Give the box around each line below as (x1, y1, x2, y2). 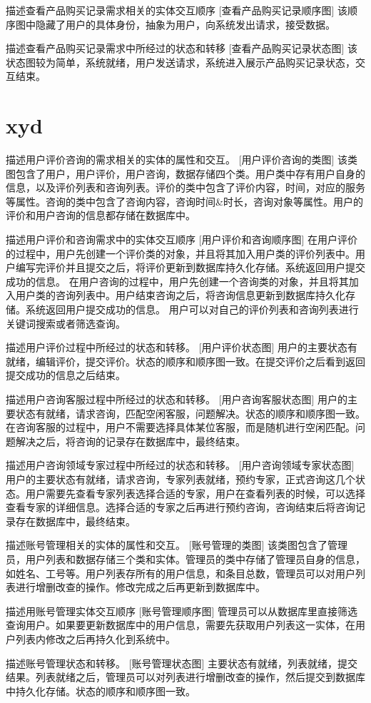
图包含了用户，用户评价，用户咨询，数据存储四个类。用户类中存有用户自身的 (6, 166, 365, 181)
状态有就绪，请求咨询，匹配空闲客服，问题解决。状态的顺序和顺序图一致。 (15, 405, 365, 420)
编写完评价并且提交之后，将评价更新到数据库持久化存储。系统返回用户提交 (15, 260, 365, 275)
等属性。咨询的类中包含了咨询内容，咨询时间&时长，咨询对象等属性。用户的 (6, 193, 363, 208)
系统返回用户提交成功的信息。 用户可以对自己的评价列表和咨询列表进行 (25, 302, 359, 317)
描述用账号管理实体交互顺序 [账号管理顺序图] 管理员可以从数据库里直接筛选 (6, 603, 358, 618)
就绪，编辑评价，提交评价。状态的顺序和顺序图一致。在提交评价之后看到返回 (6, 353, 365, 368)
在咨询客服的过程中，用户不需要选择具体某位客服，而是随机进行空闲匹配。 (6, 420, 355, 435)
